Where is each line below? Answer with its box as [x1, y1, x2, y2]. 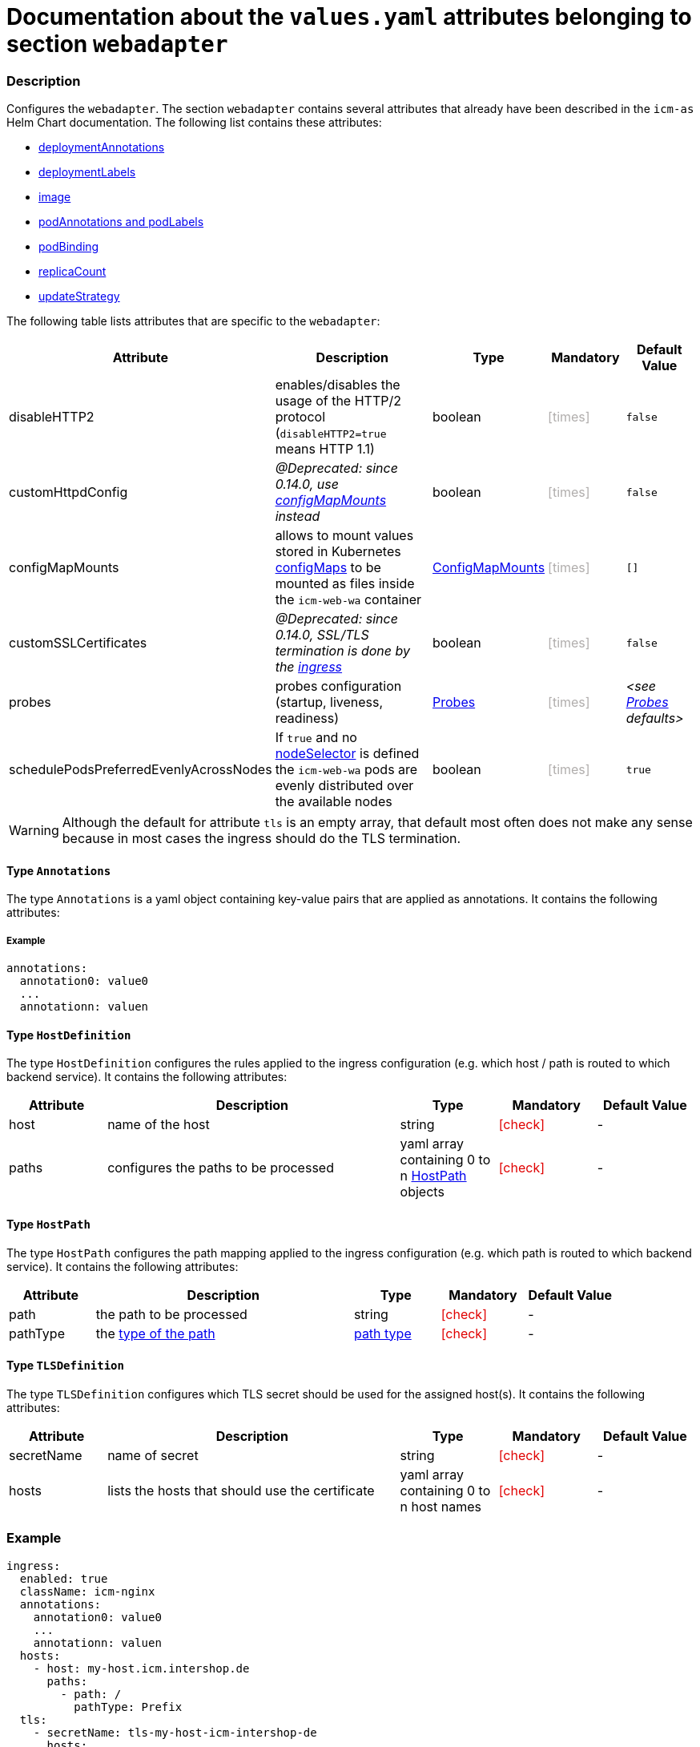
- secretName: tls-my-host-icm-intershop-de [33, 1725, 317, 1739]
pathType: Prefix [74, 1700, 183, 1713]
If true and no [275, 729, 357, 746]
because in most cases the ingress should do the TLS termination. [62, 830, 461, 847]
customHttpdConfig [9, 484, 128, 501]
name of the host [107, 1116, 210, 1133]
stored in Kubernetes [275, 543, 401, 560]
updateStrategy [38, 289, 120, 304]
